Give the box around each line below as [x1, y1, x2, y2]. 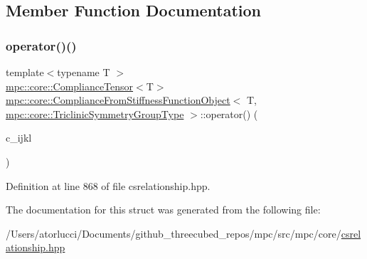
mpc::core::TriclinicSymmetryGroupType [6, 106, 184, 121]
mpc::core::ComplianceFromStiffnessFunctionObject [6, 92, 230, 107]
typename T [57, 65, 110, 79]
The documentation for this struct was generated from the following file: [6, 202, 321, 217]
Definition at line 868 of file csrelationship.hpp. [6, 178, 211, 193]
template [6, 65, 44, 79]
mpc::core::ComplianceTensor [6, 78, 134, 93]
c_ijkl [6, 130, 32, 145]
